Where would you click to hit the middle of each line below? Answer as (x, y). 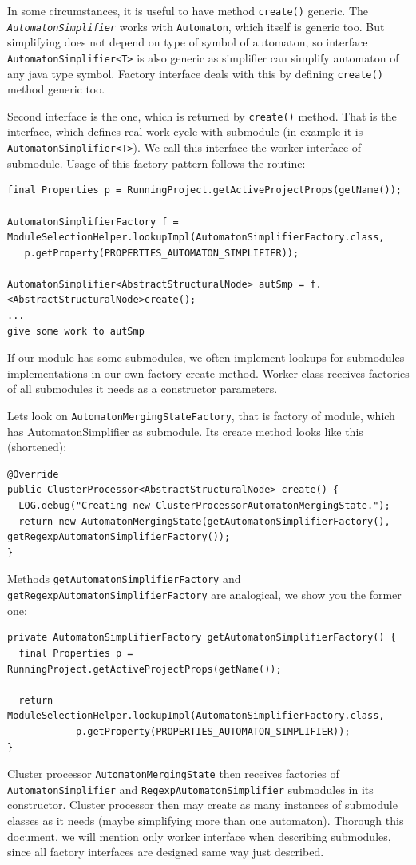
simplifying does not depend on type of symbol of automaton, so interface (188, 42)
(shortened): (37, 447)
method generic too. (56, 89)
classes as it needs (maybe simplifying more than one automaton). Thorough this (206, 820)
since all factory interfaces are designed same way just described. (166, 852)
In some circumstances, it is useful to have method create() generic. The (188, 10)
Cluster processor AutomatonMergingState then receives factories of (173, 774)
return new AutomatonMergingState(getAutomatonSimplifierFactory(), (204, 521)
